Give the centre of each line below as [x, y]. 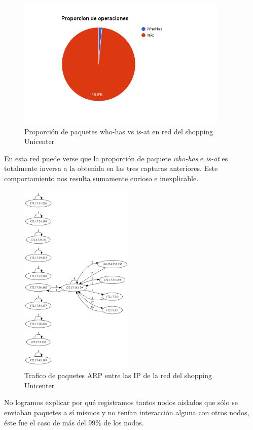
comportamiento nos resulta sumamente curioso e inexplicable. [101, 178]
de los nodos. [124, 422]
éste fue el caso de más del [45, 422]
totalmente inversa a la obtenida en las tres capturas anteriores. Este [111, 168]
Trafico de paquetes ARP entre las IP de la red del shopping [118, 375]
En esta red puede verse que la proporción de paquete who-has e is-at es [116, 158]
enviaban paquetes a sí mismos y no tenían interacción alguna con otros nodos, [127, 412]
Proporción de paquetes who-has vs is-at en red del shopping [119, 131]
